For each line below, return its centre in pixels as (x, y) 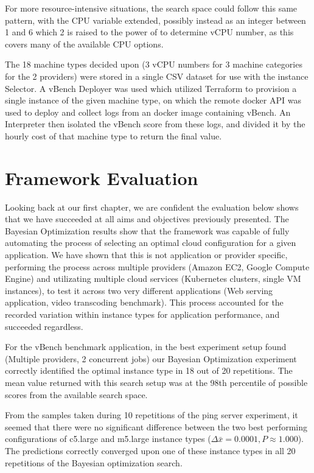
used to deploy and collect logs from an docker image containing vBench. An (148, 112)
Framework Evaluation (102, 177)
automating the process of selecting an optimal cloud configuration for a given (151, 243)
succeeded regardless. (44, 326)
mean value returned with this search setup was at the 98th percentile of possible (156, 382)
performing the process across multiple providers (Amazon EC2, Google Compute (157, 266)
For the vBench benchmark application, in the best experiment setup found (146, 347)
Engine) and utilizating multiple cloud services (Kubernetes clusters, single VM (153, 279)
